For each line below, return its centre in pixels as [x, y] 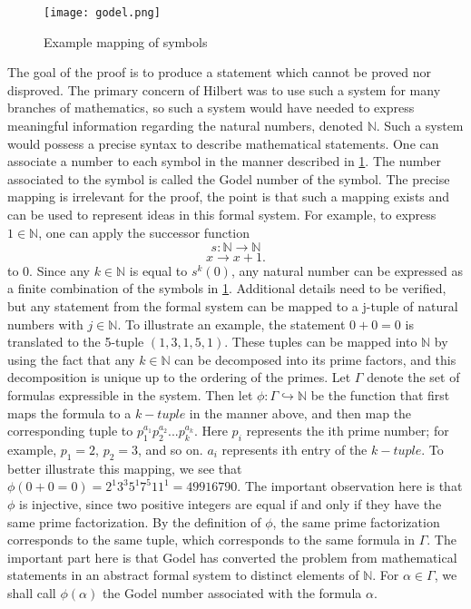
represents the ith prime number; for [348, 431]
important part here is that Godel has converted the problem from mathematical [232, 557]
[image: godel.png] [102, 13]
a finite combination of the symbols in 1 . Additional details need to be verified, [227, 288]
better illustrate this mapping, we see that [125, 468]
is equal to [158, 270]
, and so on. [171, 449]
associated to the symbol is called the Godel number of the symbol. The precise [229, 178]
